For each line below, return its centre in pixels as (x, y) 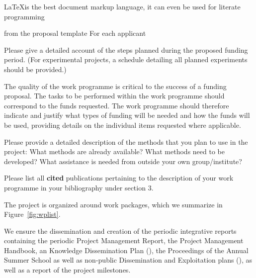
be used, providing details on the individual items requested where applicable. (123, 125)
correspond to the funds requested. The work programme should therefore (117, 105)
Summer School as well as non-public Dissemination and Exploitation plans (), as (128, 260)
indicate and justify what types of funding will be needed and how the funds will (127, 115)
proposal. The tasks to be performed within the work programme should (114, 96)
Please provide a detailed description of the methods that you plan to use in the (126, 141)
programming (24, 16)
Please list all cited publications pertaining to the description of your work (119, 178)
